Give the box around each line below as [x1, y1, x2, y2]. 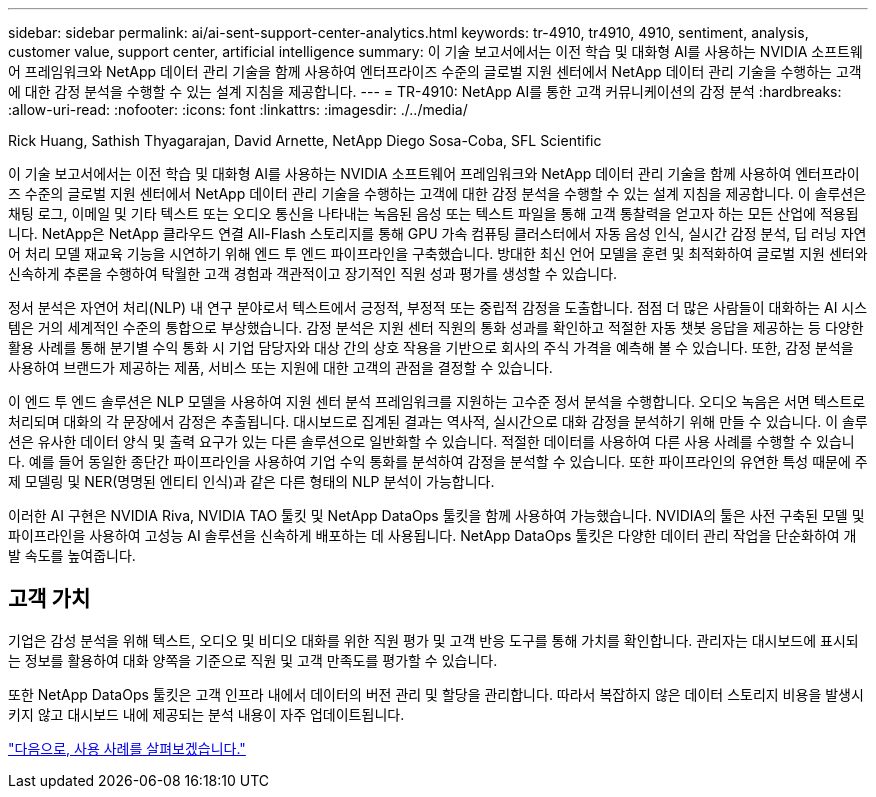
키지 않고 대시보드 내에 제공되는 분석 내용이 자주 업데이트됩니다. [8, 705, 405, 723]
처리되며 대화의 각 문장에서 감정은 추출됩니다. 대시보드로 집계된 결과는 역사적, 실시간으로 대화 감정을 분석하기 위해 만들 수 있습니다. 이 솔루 [8, 413, 868, 430]
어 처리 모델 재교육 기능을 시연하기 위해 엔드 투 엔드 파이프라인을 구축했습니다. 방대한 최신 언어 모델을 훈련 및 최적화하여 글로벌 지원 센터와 [8, 245, 868, 262]
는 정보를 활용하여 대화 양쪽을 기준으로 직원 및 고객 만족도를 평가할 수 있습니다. [8, 651, 498, 669]
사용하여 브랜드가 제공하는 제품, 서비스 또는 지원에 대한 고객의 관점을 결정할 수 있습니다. [8, 359, 553, 376]
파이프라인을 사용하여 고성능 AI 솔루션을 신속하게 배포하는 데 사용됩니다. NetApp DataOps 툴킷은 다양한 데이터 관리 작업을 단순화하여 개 [8, 527, 857, 544]
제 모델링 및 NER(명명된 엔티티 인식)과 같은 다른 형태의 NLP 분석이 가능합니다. [8, 473, 495, 490]
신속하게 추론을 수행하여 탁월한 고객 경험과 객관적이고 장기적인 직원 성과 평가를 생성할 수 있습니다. [8, 265, 618, 282]
